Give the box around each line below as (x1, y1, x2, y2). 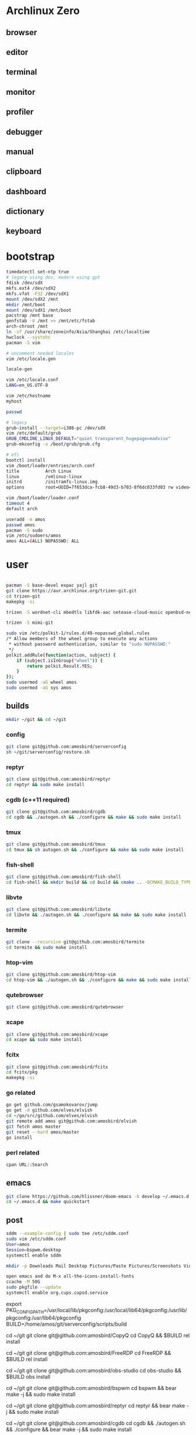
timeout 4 (6, 500, 30, 507)
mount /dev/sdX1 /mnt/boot (6, 307, 72, 313)
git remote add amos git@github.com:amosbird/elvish (6, 1118, 137, 1124)
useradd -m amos (6, 516, 45, 522)
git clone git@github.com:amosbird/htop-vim (6, 971, 116, 978)
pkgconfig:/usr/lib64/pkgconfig (6, 1314, 82, 1321)
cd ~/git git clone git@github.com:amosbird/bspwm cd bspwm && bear (6, 1384, 177, 1391)
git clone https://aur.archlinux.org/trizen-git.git (6, 588, 137, 593)
